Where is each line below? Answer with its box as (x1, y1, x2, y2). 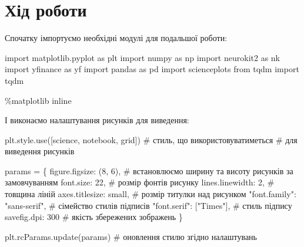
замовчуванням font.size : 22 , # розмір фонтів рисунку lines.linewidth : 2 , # (5, 176, 275, 188)
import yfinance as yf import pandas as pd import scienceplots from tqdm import (5, 63, 299, 75)
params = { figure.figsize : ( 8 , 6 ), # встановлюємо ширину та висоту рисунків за (5, 164, 293, 177)
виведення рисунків (5, 145, 75, 157)
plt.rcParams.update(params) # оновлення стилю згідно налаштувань (5, 230, 257, 242)
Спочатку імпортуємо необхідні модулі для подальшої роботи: (5, 32, 228, 44)
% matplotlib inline (5, 94, 72, 106)
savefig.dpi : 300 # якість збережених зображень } (5, 211, 183, 223)
